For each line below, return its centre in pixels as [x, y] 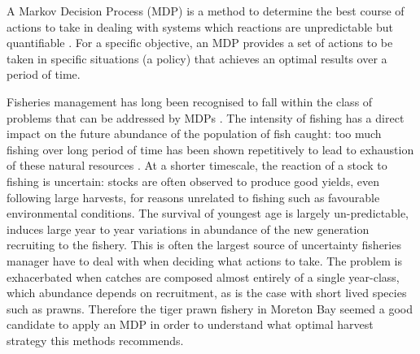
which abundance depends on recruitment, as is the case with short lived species [207, 293]
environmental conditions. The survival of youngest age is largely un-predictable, [208, 213]
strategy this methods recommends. [95, 340]
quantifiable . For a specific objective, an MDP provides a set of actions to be [200, 43]
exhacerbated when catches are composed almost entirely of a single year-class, [203, 276]
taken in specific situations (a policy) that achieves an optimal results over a [197, 58]
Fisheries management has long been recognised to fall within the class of [190, 101]
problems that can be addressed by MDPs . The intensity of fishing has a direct [206, 117]
